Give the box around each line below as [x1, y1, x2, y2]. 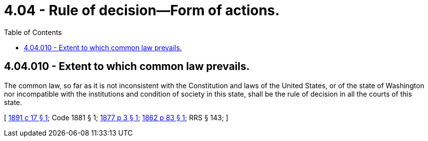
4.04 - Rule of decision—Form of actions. [4, 2, 280, 19]
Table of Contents [4, 28, 62, 36]
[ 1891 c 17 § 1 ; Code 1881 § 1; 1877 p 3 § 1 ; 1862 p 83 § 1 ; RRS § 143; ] [4, 113, 229, 122]
